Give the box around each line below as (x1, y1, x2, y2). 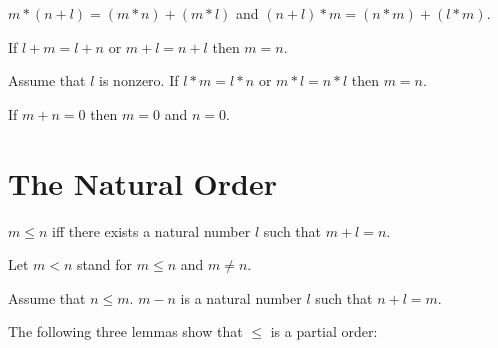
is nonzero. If (99, 70, 179, 91)
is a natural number (180, 287, 302, 308)
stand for (77, 254, 133, 275)
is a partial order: (270, 321, 378, 342)
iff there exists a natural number (52, 220, 251, 241)
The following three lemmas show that (8, 321, 243, 342)
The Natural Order (8, 162, 277, 203)
